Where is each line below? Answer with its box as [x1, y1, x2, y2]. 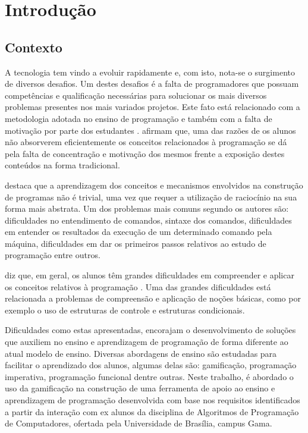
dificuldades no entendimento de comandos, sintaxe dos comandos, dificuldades [5, 214, 292, 226]
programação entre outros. [5, 249, 100, 261]
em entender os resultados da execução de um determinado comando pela [5, 225, 272, 238]
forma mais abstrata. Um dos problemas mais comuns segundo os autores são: [5, 202, 289, 215]
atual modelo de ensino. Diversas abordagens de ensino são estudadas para [5, 347, 277, 359]
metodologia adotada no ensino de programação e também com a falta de [5, 112, 272, 124]
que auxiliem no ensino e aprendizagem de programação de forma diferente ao [5, 335, 288, 348]
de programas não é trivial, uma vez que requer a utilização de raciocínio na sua [5, 190, 297, 203]
